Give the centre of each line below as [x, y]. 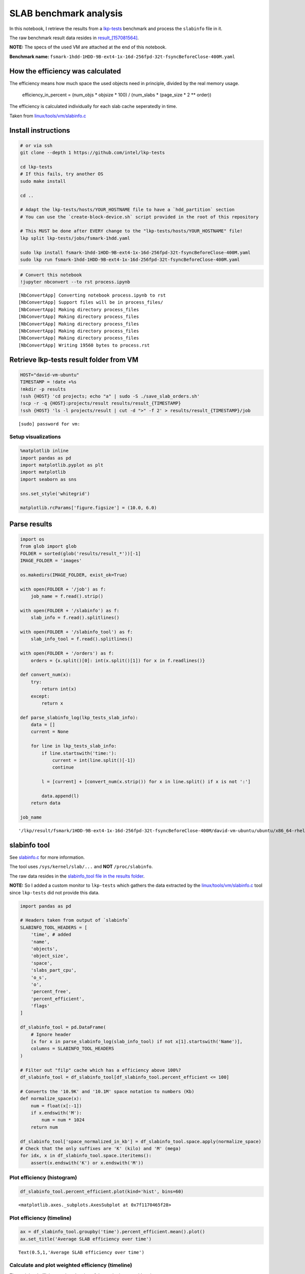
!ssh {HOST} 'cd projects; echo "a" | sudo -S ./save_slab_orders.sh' [110, 396]
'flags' [40, 1006]
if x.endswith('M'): [56, 1113]
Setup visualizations [35, 437]
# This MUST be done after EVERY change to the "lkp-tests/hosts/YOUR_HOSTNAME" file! [131, 231]
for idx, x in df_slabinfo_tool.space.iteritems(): [86, 1156]
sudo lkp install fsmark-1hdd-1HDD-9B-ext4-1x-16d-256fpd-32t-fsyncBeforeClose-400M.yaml [135, 253]
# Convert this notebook [51, 275]
